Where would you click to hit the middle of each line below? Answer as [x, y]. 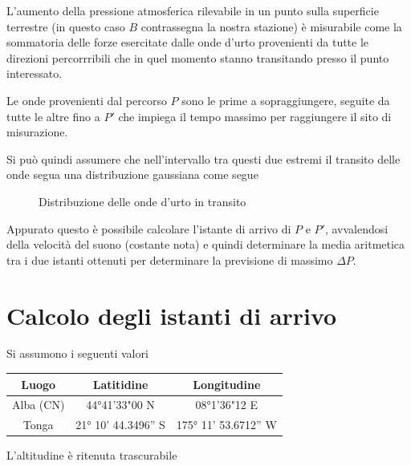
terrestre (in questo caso [66, 26]
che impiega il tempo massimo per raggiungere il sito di [255, 116]
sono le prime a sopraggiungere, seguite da [286, 100]
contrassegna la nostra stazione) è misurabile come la [271, 26]
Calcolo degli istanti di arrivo [172, 315]
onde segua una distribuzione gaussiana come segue [132, 174]
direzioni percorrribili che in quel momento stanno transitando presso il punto [198, 57]
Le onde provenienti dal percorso [87, 100]
